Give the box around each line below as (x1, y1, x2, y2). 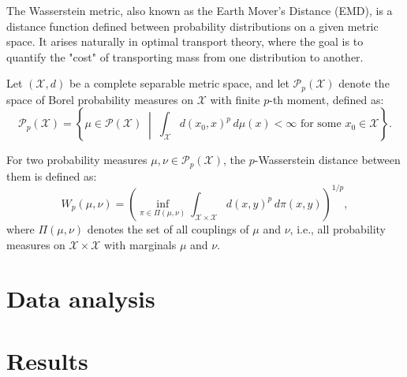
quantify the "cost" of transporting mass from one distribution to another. (6, 48, 364, 65)
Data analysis (6, 282, 155, 315)
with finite (210, 91, 260, 107)
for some (300, 118, 342, 130)
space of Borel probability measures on (6, 91, 193, 107)
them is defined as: (6, 167, 97, 184)
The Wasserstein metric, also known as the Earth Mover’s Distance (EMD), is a (6, 2, 393, 18)
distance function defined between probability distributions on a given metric (6, 17, 379, 34)
